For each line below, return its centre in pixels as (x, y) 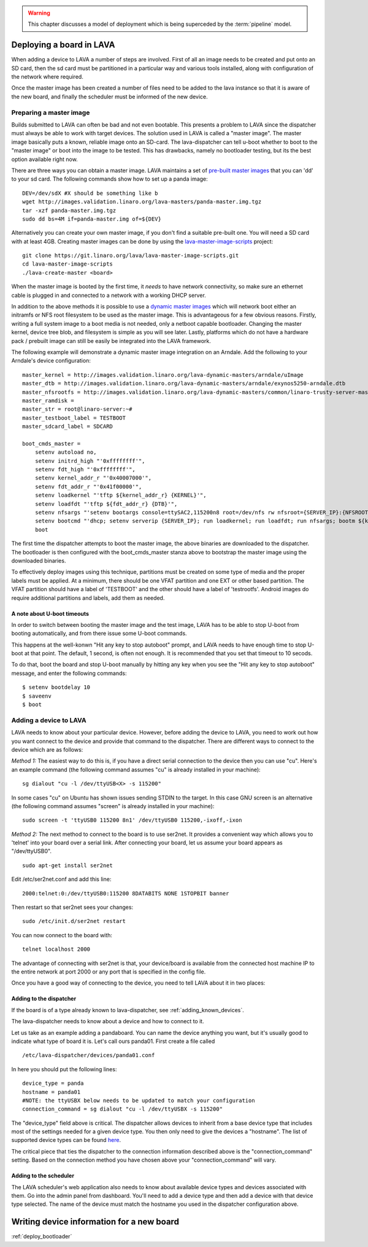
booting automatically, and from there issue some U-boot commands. (99, 634)
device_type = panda (53, 1084)
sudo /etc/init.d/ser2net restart (74, 921)
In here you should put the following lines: (64, 1069)
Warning (39, 13)
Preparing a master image (51, 112)
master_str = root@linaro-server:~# (77, 409)
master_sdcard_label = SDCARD (68, 427)
